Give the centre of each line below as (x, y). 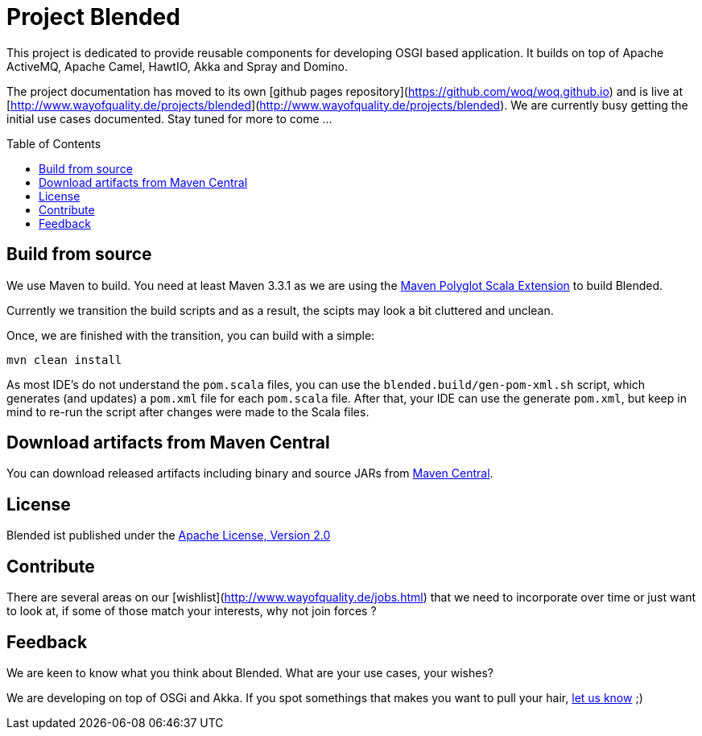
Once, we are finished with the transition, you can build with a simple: (191, 335)
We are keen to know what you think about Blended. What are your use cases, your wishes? (250, 672)
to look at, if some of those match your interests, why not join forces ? (192, 611)
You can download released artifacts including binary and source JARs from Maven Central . (250, 473)
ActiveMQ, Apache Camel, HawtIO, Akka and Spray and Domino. (177, 66)
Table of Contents (54, 143)
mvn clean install (64, 360)
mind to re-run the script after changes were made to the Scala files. (188, 411)
